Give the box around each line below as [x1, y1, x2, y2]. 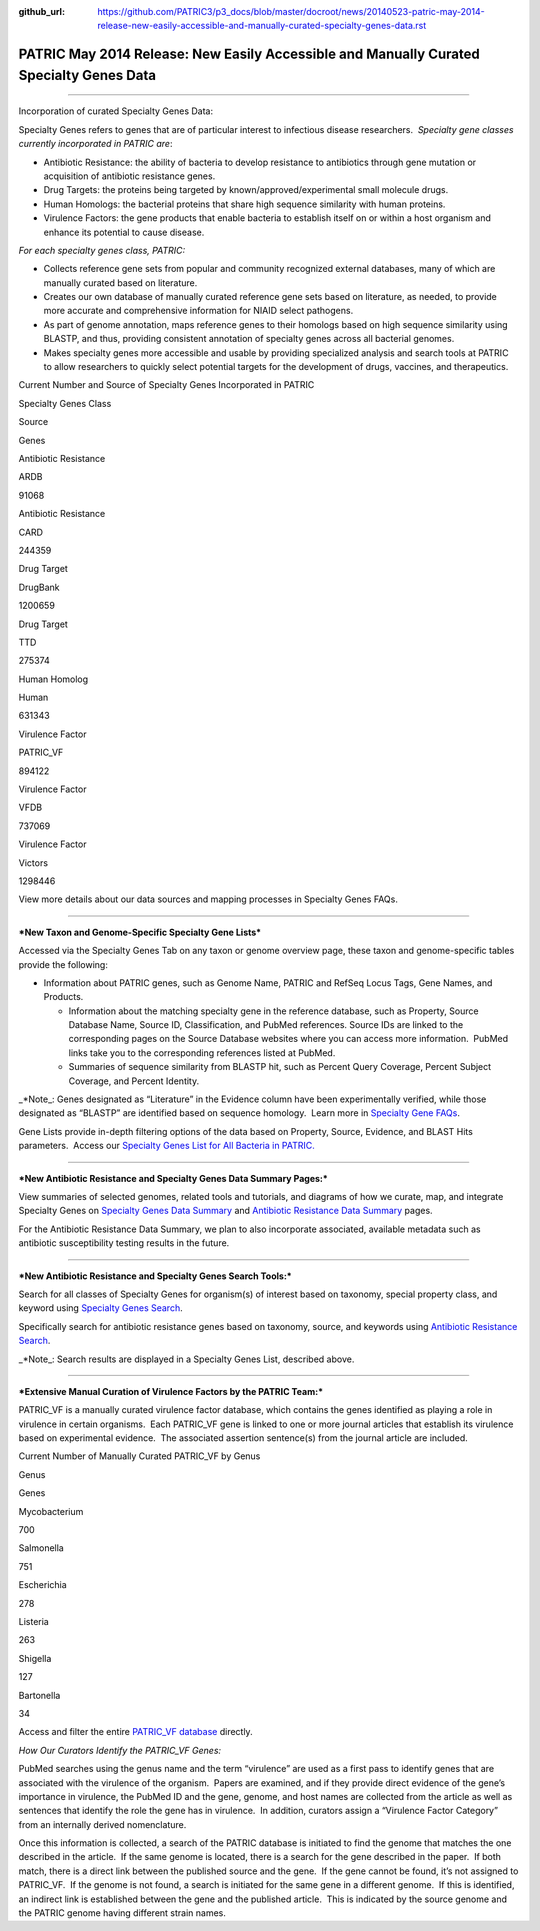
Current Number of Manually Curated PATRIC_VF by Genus [18, 1450, 261, 1462]
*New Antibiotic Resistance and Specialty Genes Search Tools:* [18, 1270, 292, 1282]
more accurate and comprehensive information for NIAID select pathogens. [43, 305, 354, 317]
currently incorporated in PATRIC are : [18, 138, 173, 150]
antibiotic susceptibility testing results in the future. [18, 1237, 230, 1249]
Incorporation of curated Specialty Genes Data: [18, 105, 214, 117]
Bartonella [18, 1689, 61, 1701]
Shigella [18, 1652, 52, 1664]
